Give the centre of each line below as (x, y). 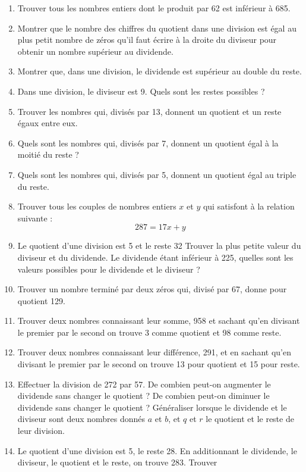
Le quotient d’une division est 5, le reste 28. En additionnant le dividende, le (157, 450)
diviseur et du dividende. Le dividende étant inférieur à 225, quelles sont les (155, 257)
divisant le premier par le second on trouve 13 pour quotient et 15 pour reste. (159, 364)
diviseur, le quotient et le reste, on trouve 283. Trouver (117, 462)
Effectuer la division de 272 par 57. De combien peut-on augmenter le (144, 384)
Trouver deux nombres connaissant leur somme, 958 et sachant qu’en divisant (159, 321)
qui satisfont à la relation (249, 206)
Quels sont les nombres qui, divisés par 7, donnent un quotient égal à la (148, 143)
